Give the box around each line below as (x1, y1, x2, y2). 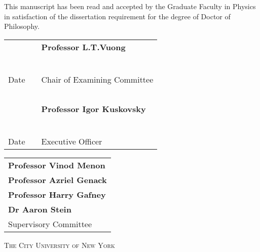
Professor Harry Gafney (8, 188, 106, 200)
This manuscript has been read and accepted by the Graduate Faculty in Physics (4, 1, 256, 11)
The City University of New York (4, 239, 115, 250)
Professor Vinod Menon (8, 159, 105, 171)
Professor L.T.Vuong (41, 41, 126, 53)
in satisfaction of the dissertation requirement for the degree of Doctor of (4, 11, 231, 21)
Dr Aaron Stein (8, 203, 71, 215)
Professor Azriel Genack (8, 173, 107, 186)
